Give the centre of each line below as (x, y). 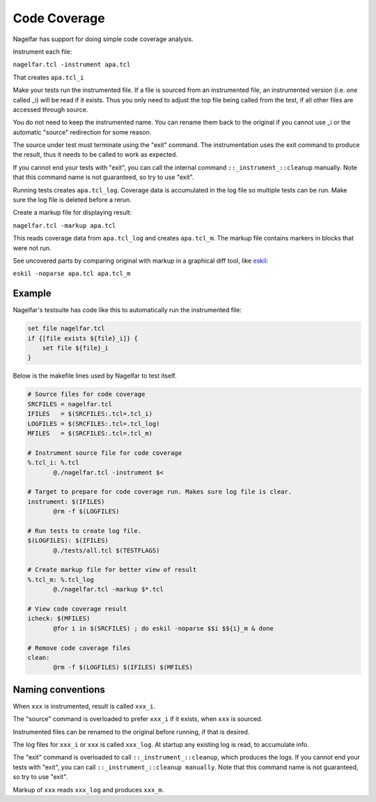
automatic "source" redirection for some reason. (82, 132)
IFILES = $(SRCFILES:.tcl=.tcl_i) (90, 414)
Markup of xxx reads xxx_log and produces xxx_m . (88, 789)
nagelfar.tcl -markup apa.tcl (64, 225)
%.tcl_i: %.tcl (53, 463)
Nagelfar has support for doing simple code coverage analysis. (103, 39)
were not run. (32, 248)
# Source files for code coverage (86, 394)
